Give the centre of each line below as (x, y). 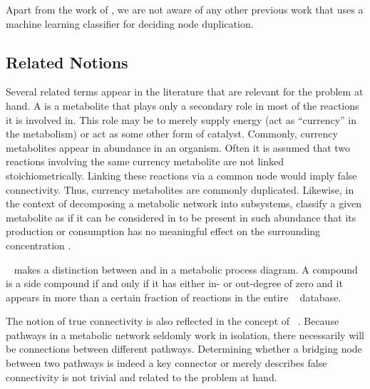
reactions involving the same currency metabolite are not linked (145, 161)
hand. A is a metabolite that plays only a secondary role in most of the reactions (183, 105)
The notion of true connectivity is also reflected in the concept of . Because (173, 321)
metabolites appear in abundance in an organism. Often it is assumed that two (178, 147)
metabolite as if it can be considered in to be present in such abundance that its (181, 217)
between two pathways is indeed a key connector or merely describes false (166, 363)
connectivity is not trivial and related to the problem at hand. (142, 377)
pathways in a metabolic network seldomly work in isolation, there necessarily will (185, 334)
